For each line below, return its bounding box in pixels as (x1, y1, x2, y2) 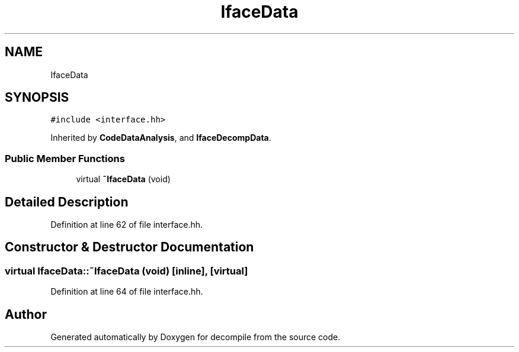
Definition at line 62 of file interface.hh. (50, 219, 203, 230)
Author (5, 306, 47, 322)
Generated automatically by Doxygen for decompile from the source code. (50, 332, 341, 343)
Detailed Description (5, 194, 129, 209)
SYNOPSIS (5, 90, 69, 105)
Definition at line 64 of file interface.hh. (50, 286, 203, 297)
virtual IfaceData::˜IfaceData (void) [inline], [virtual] (5, 264, 248, 277)
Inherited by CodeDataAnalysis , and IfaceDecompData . (50, 133, 271, 143)
